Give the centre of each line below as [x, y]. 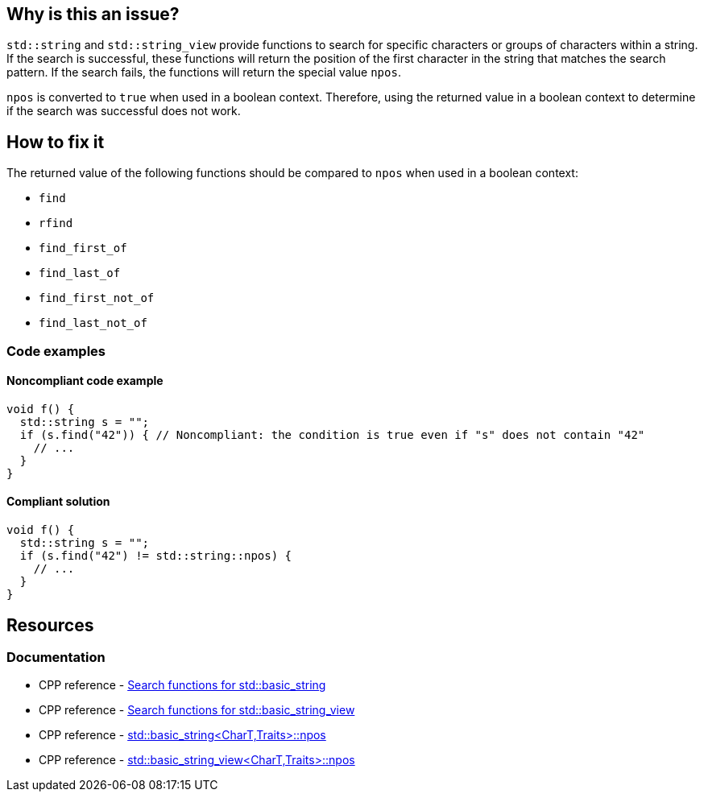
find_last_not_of [93, 323]
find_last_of [80, 273]
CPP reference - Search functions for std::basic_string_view [197, 710]
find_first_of [83, 248]
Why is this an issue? [93, 14]
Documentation [56, 657]
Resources [50, 625]
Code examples [56, 351]
